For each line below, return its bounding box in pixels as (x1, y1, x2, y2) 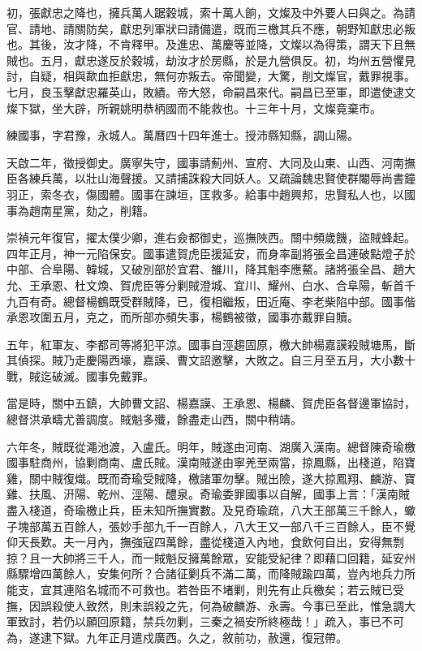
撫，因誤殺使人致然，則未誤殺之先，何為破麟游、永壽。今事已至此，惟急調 (6, 597, 404, 614)
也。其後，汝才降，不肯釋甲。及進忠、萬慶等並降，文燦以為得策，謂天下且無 (6, 36, 416, 53)
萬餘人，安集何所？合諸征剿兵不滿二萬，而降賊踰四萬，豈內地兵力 (51, 565, 404, 582)
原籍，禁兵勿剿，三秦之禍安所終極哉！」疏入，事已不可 (108, 613, 404, 630)
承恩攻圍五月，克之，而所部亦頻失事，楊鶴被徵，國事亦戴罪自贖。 (6, 308, 359, 325)
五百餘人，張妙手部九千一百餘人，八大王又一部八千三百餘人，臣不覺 (51, 517, 416, 534)
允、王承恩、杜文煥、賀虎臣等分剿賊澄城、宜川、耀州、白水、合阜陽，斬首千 (6, 276, 416, 293)
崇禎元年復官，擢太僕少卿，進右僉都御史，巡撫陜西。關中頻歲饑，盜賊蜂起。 (6, 229, 416, 246)
